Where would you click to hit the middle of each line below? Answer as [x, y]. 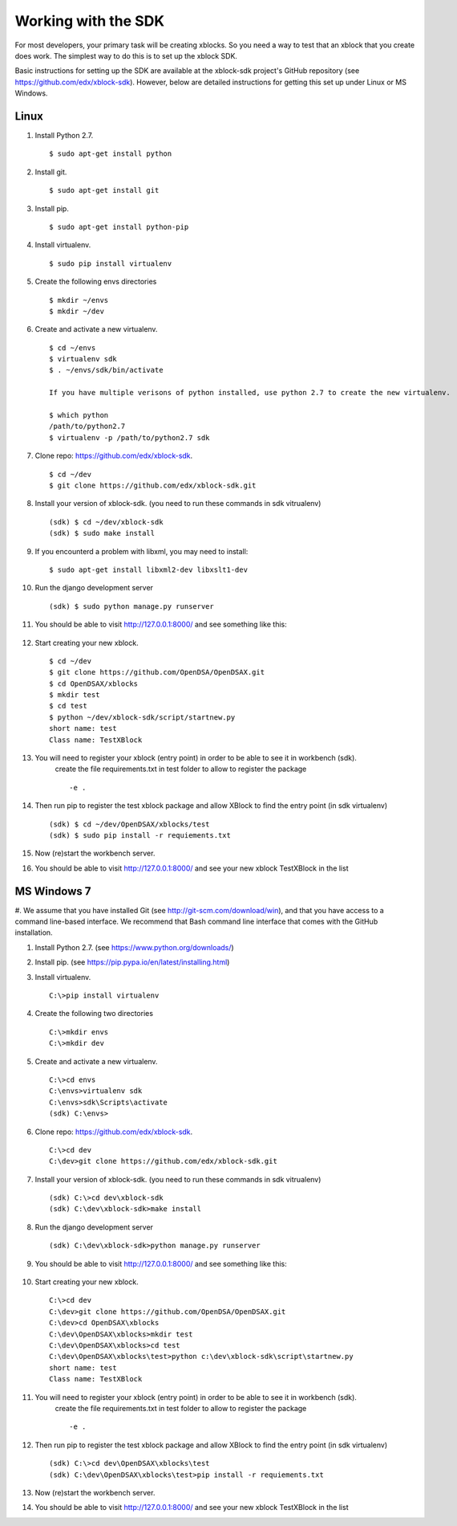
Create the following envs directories [96, 282]
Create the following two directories [94, 1014]
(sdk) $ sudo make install [102, 533]
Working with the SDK [89, 21]
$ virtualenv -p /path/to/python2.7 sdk [129, 437]
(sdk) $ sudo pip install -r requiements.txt [140, 835]
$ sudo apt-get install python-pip [119, 226]
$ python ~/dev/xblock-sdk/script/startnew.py [142, 717]
